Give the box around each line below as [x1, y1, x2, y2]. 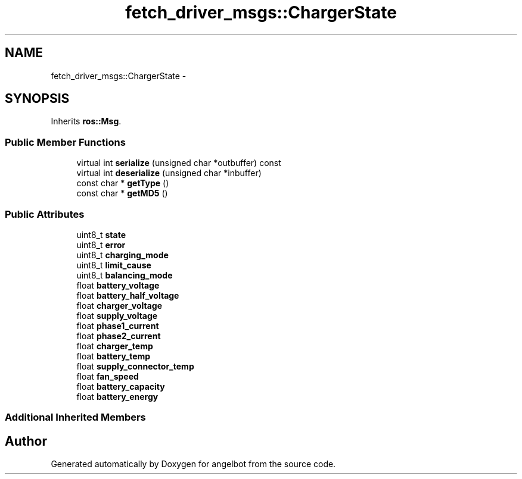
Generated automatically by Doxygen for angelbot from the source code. [51, 459, 336, 469]
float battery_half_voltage [76, 290, 179, 300]
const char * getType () [76, 178, 169, 189]
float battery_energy [76, 391, 159, 402]
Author [5, 433, 47, 449]
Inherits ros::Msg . [51, 116, 122, 127]
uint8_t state [76, 229, 126, 240]
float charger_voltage [76, 300, 162, 311]
